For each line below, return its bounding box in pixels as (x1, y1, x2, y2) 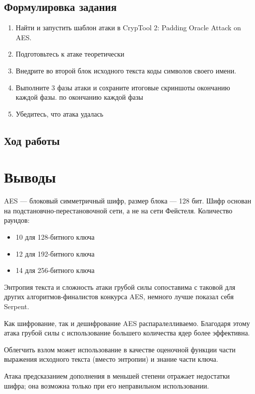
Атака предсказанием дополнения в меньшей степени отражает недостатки (4, 370, 230, 381)
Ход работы (4, 132, 60, 148)
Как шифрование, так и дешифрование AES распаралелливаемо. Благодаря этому (4, 318, 250, 328)
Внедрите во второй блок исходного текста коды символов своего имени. (15, 65, 237, 75)
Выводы (4, 167, 56, 187)
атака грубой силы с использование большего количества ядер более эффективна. (4, 328, 250, 338)
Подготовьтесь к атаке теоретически (15, 49, 125, 59)
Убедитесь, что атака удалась (15, 108, 104, 119)
